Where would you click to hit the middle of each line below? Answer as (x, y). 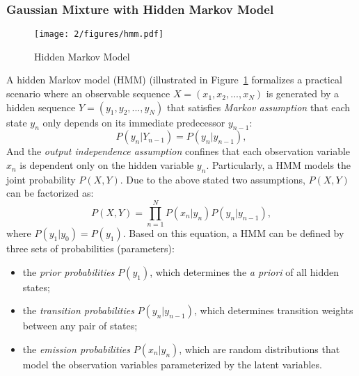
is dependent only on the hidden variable (107, 165)
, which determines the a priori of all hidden (244, 271)
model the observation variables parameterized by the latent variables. (172, 364)
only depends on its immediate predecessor (134, 122)
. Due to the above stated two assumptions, (213, 179)
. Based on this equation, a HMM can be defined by (233, 233)
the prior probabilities (69, 271)
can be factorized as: (50, 193)
